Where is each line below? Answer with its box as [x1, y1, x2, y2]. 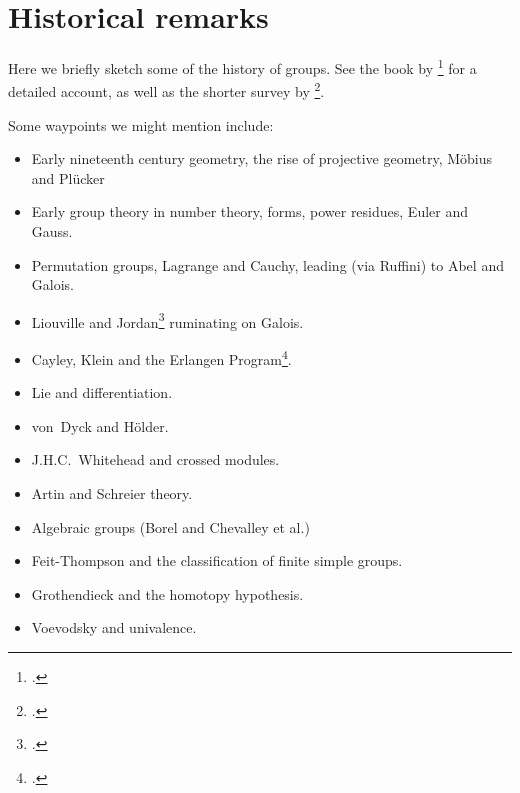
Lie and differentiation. [31, 382, 173, 403]
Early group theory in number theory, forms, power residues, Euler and [31, 201, 468, 222]
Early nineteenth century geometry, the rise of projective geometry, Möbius [31, 148, 493, 169]
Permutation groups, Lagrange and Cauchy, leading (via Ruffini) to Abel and [31, 254, 504, 275]
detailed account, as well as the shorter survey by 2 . [8, 78, 325, 102]
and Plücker [31, 167, 105, 188]
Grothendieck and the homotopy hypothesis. [31, 583, 304, 604]
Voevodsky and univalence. [31, 617, 197, 638]
